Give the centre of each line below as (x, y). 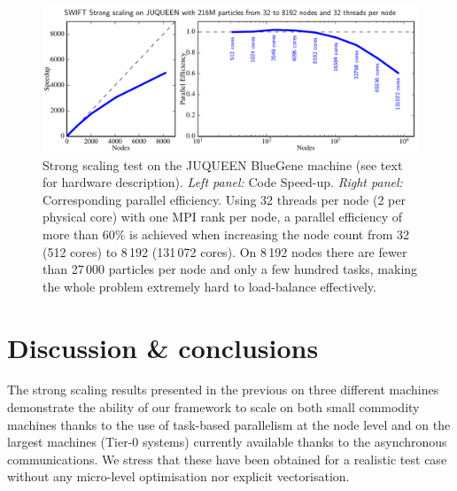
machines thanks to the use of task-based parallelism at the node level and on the (229, 424)
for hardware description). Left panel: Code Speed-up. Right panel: (223, 182)
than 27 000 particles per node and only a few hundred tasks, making (230, 269)
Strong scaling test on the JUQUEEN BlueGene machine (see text (223, 164)
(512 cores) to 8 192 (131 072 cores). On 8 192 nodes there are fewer (225, 251)
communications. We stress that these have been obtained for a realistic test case (227, 459)
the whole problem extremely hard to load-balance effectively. (209, 286)
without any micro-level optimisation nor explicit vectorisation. (178, 476)
